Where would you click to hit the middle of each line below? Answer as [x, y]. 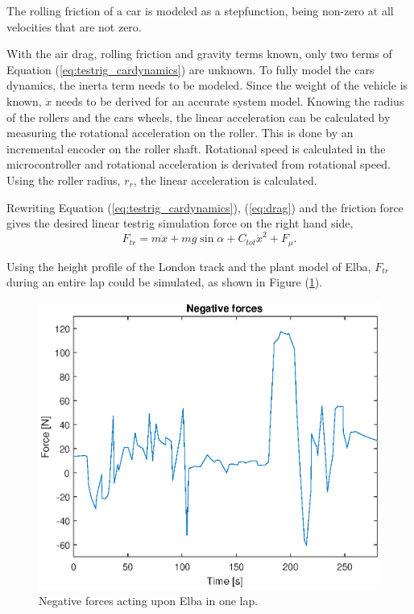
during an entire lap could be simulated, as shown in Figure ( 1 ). [165, 282]
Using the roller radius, [64, 180]
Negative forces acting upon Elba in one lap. [149, 600]
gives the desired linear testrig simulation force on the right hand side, [180, 223]
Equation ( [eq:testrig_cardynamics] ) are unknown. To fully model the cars [190, 69]
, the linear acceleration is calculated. [225, 180]
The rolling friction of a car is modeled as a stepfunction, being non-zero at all [200, 10]
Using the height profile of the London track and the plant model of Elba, [189, 266]
